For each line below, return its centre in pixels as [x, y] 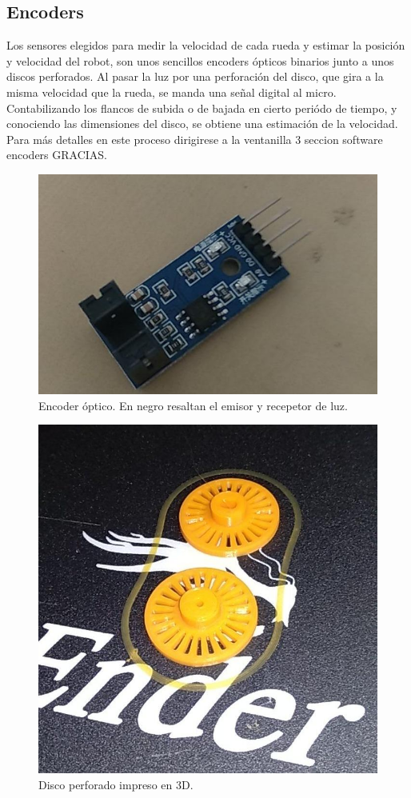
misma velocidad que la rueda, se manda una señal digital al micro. [172, 92]
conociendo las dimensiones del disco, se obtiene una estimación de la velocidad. [202, 124]
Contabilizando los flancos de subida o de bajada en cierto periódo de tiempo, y [202, 108]
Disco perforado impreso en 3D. [116, 784]
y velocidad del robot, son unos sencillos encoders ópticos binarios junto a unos [200, 60]
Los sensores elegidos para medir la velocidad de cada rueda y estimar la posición [206, 45]
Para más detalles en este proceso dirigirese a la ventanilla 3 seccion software [195, 139]
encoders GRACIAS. [57, 155]
